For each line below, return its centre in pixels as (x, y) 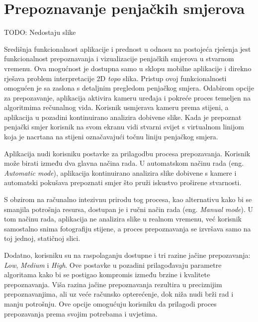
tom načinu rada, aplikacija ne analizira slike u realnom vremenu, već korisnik (123, 219)
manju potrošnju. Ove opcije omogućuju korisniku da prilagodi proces (110, 303)
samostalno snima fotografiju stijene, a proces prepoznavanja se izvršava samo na (128, 228)
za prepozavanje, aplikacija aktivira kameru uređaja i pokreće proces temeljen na (128, 97)
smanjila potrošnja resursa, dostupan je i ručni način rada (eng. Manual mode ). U (129, 209)
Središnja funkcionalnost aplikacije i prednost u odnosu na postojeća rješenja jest (128, 49)
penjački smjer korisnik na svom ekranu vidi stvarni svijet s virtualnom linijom (124, 127)
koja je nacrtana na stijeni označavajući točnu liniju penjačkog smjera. (111, 137)
